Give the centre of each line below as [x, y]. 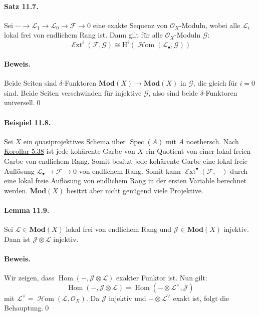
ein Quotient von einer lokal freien [198, 151]
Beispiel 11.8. [28, 122]
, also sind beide [173, 92]
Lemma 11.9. [27, 210]
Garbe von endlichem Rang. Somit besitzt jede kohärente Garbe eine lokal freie [126, 161]
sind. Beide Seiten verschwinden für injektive [73, 92]
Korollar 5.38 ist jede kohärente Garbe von [70, 151]
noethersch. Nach [212, 141]
